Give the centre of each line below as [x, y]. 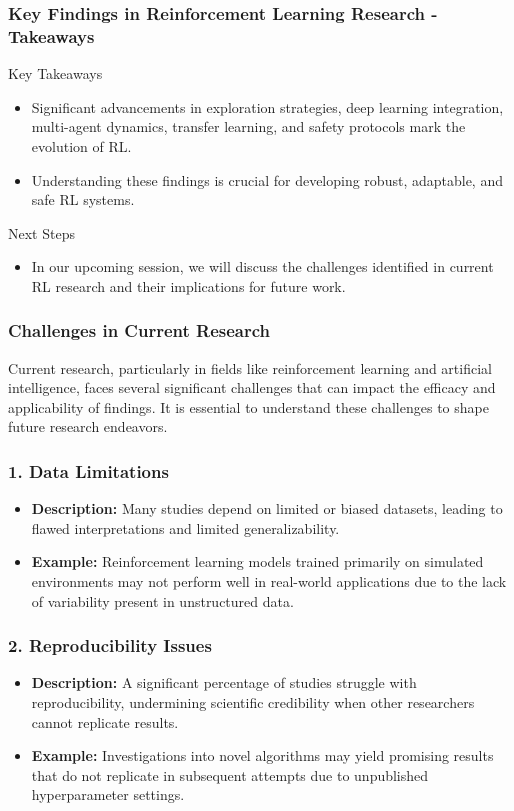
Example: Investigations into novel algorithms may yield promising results [262, 755]
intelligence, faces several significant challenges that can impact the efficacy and [252, 387]
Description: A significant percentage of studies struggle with [224, 682]
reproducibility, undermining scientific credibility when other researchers [253, 702]
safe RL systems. [83, 199]
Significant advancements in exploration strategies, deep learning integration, [267, 106]
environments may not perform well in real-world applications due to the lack [269, 581]
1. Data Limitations [88, 471]
